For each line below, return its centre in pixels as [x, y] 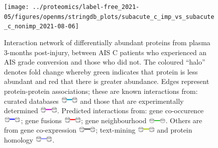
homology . [29, 139]
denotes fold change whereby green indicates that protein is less [101, 71]
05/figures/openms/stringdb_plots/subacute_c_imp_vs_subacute [109, 17]
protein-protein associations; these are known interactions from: [101, 91]
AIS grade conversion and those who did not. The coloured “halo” [105, 62]
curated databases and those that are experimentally [94, 101]
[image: [17, 7]
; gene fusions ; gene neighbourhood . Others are [111, 120]
